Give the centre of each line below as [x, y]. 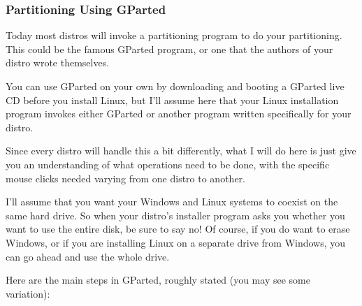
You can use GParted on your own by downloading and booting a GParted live [175, 86]
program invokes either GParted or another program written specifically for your [179, 114]
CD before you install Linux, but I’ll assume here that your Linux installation [172, 100]
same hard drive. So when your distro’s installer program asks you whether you [175, 215]
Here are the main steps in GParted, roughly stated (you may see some [158, 280]
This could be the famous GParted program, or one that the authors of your [169, 49]
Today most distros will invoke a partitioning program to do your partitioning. [174, 35]
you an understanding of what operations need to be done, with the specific [168, 164]
